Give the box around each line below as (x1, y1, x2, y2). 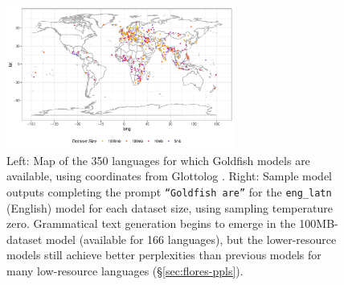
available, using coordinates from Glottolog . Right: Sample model (6, 167, 332, 184)
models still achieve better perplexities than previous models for (6, 246, 321, 263)
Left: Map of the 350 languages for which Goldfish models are (6, 151, 310, 168)
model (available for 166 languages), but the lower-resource (46, 230, 337, 247)
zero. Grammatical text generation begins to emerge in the (6, 215, 296, 232)
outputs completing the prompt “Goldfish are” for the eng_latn (6, 183, 332, 200)
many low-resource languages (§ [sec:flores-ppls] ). (6, 262, 244, 279)
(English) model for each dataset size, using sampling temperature (6, 199, 333, 216)
